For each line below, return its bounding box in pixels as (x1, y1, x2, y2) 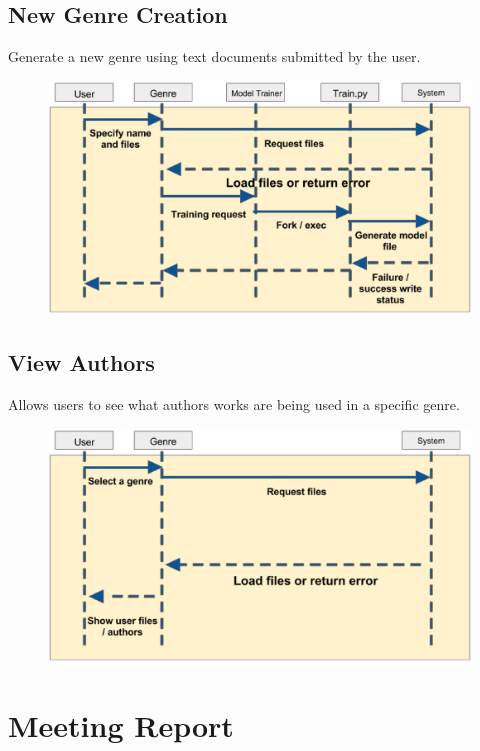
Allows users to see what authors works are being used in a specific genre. (8, 394, 460, 415)
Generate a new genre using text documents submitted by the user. (8, 46, 421, 67)
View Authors (8, 347, 155, 378)
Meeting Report (8, 705, 234, 746)
